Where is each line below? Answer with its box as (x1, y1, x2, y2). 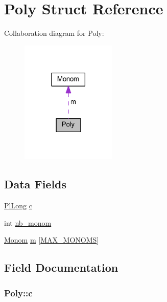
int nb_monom (4, 217, 52, 228)
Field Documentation (4, 260, 118, 275)
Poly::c (4, 286, 33, 299)
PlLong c (4, 200, 32, 211)
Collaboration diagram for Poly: (4, 28, 104, 38)
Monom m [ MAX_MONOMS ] (4, 234, 99, 245)
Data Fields (4, 176, 67, 192)
